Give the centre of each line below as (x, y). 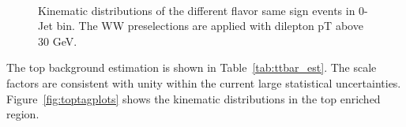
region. (23, 114)
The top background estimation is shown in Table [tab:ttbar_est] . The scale (192, 67)
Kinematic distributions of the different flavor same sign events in (197, 10)
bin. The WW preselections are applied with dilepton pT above (210, 26)
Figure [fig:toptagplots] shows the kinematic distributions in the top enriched (194, 98)
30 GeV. (58, 41)
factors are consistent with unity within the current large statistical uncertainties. (204, 82)
